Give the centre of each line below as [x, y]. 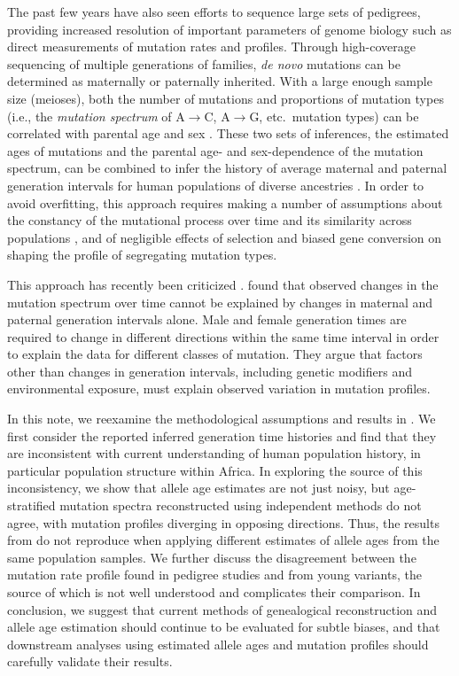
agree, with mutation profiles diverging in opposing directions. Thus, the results [223, 522]
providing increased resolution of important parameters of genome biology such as [229, 29]
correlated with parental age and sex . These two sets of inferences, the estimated [228, 133]
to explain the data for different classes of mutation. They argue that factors [215, 354]
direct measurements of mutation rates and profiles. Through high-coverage [211, 47]
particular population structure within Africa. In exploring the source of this [215, 470]
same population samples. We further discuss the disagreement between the [212, 557]
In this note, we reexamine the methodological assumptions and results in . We [222, 419]
